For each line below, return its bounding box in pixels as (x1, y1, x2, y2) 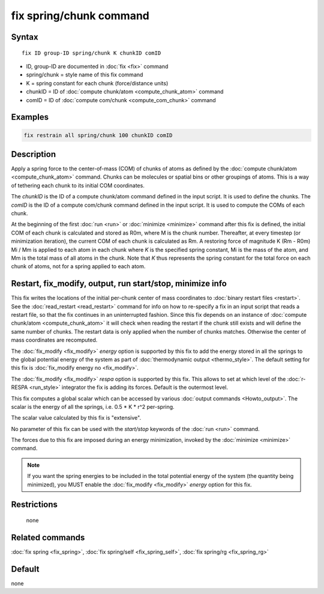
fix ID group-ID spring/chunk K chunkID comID (22, 49, 161, 57)
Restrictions (11, 500, 58, 510)
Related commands (11, 532, 85, 542)
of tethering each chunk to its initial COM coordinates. (11, 182, 145, 189)
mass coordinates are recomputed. (11, 337, 98, 344)
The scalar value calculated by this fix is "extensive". (11, 414, 141, 421)
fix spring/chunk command (11, 9, 150, 22)
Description (11, 149, 56, 159)
